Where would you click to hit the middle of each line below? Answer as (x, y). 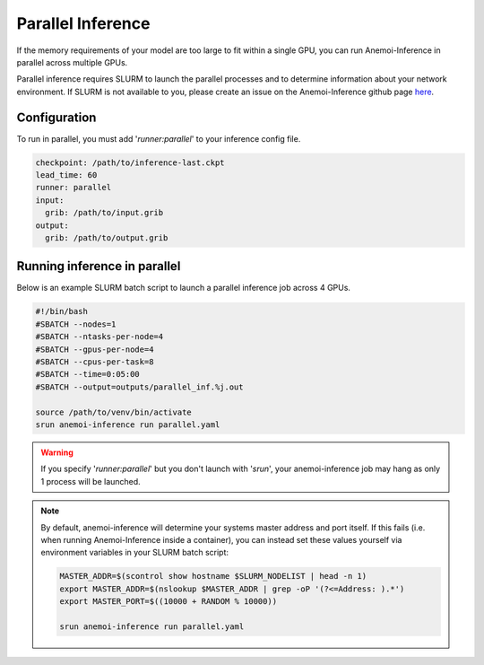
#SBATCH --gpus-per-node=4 (95, 349)
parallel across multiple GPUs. (72, 62)
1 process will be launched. (91, 481)
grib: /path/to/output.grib (107, 237)
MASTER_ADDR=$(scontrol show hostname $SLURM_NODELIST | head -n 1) (213, 576)
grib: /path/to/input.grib (104, 213)
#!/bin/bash (62, 311)
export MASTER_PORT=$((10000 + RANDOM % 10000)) (169, 602)
